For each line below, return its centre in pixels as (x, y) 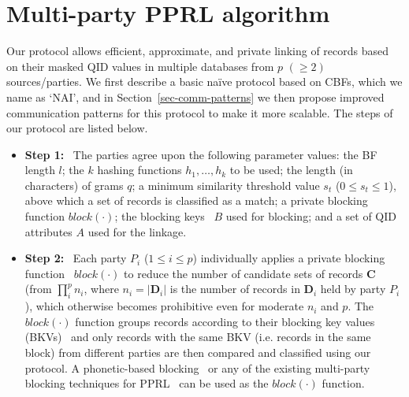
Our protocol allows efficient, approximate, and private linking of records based (198, 51)
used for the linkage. (137, 231)
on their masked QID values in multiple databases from (140, 66)
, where (101, 289)
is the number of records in (235, 289)
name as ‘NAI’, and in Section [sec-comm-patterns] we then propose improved (195, 96)
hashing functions (139, 170)
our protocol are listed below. (77, 128)
